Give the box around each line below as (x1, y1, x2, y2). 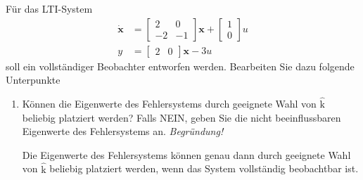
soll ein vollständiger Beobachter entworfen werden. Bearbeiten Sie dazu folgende (6, 58, 355, 73)
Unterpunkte (6, 72, 60, 87)
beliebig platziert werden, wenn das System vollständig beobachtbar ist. (49, 161, 359, 176)
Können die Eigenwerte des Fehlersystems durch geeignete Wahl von (22, 96, 317, 111)
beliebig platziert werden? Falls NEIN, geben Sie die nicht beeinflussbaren (22, 110, 341, 124)
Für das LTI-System (6, 1, 93, 15)
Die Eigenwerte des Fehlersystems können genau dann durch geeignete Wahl (22, 147, 351, 162)
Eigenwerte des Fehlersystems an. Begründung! (22, 124, 224, 139)
